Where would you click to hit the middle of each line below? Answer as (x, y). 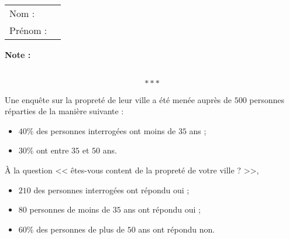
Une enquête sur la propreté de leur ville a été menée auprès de (118, 99)
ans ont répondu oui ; (162, 209)
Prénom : (28, 30)
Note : (18, 54)
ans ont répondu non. (177, 229)
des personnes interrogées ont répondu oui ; (111, 190)
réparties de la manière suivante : (64, 111)
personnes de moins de (70, 209)
